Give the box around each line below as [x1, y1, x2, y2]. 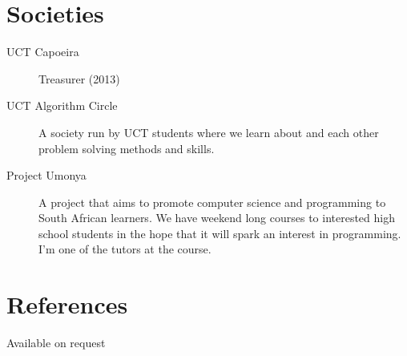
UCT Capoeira [6, 43, 79, 60]
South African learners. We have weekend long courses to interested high [38, 209, 395, 226]
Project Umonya [6, 167, 87, 184]
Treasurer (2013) [38, 70, 120, 87]
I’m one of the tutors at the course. [38, 241, 212, 257]
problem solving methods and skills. [38, 140, 215, 156]
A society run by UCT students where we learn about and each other [38, 123, 379, 140]
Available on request [6, 334, 106, 351]
